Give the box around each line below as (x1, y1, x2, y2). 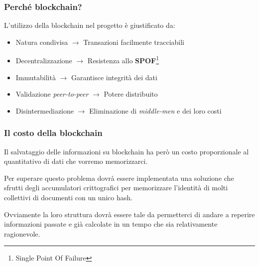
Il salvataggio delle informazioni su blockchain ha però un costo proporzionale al (4, 146, 249, 156)
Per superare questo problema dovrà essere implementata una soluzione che (4, 172, 234, 183)
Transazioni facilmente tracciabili (83, 36, 184, 47)
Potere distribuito (104, 89, 158, 99)
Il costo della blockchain (4, 127, 103, 139)
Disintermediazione (15, 105, 74, 116)
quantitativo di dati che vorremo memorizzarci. (4, 156, 148, 166)
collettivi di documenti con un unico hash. (4, 192, 132, 203)
